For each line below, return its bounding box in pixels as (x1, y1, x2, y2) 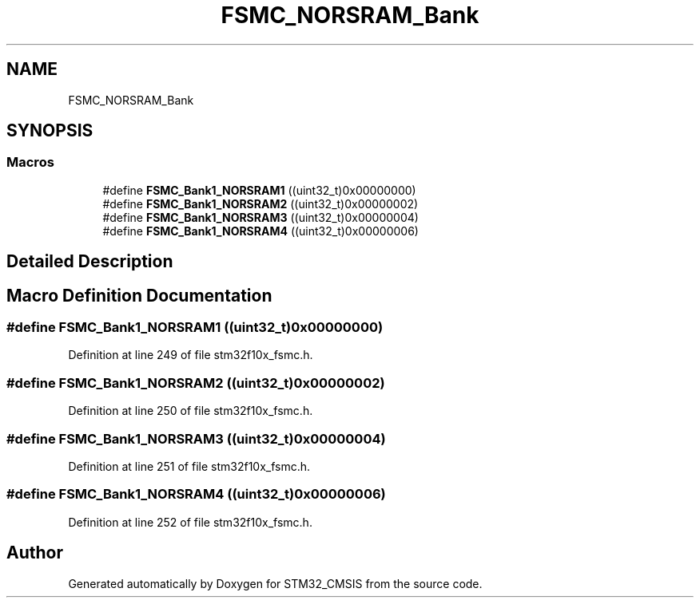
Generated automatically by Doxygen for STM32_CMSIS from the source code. (68, 576, 483, 590)
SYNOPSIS (6, 120, 93, 141)
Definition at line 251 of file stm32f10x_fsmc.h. (68, 459, 311, 473)
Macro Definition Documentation (6, 285, 272, 306)
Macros (6, 154, 54, 171)
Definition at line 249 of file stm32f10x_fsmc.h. (68, 348, 313, 362)
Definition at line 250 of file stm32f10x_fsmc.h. (68, 404, 313, 418)
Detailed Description (6, 251, 173, 272)
